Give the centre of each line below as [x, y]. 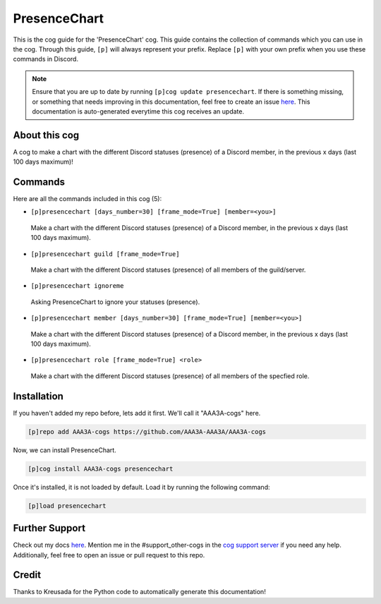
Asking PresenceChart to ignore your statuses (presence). [115, 302]
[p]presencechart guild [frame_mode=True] [105, 254]
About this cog [46, 135]
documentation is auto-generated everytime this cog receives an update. [138, 111]
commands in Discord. [46, 59]
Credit [27, 575]
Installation [38, 396]
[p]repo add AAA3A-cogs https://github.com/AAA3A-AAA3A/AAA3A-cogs [147, 431]
